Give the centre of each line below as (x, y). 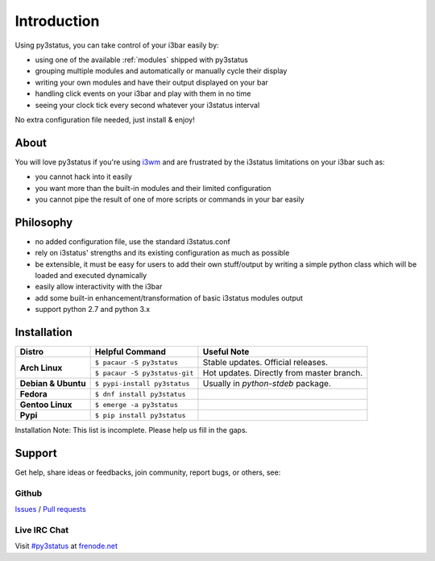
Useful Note (226, 352)
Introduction (57, 21)
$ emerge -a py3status (137, 404)
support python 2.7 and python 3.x (93, 310)
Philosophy (44, 222)
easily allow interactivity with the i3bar (99, 287)
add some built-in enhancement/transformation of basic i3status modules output (169, 297)
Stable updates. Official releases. (265, 363)
